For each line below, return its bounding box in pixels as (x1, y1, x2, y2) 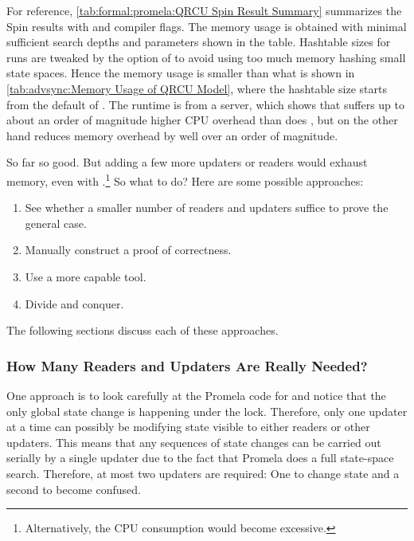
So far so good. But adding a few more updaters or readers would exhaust (6, 154, 368, 171)
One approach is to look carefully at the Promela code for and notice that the (6, 386, 386, 403)
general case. (25, 214, 87, 231)
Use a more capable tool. (25, 268, 146, 284)
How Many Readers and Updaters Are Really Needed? (6, 355, 368, 375)
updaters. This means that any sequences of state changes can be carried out (6, 433, 381, 450)
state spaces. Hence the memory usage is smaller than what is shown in (6, 65, 355, 81)
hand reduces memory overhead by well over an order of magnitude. (6, 127, 338, 143)
